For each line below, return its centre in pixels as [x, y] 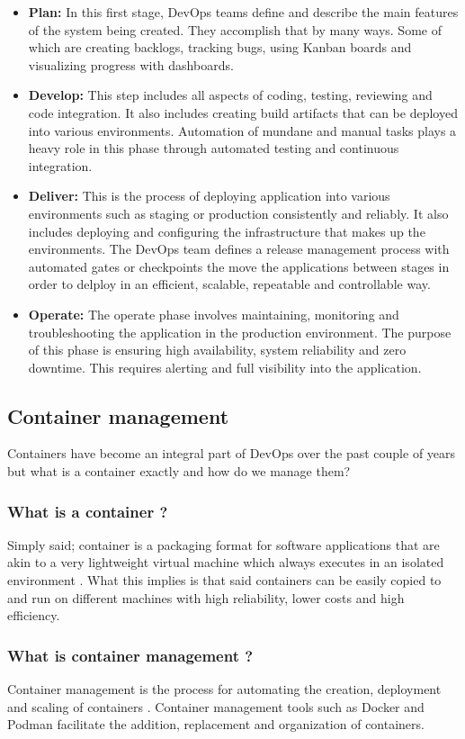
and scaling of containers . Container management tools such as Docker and [216, 706]
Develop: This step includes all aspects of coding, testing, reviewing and [230, 95]
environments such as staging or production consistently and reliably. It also [238, 213]
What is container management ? [130, 655]
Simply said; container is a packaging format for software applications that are [224, 544]
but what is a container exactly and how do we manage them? [179, 471]
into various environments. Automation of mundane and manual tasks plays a [242, 130]
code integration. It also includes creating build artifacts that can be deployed [243, 112]
